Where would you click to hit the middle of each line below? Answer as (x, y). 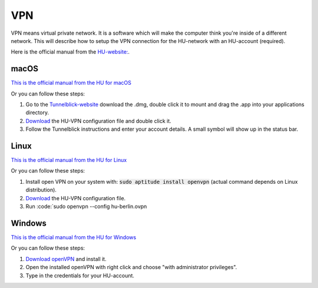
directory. (37, 112)
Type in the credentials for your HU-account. (80, 275)
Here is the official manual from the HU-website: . (70, 52)
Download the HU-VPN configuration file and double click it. (99, 121)
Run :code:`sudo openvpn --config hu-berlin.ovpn (86, 207)
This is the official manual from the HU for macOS (71, 83)
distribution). (41, 190)
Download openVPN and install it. (66, 259)
